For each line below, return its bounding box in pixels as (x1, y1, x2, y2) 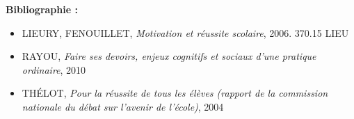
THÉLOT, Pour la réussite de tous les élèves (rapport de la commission (22, 86, 328, 100)
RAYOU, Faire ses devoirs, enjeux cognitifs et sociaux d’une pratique (22, 49, 316, 63)
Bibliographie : (6, 2, 78, 16)
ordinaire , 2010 (22, 62, 86, 77)
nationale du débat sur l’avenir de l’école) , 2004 (22, 99, 224, 113)
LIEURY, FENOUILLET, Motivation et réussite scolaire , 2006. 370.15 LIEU (22, 25, 349, 40)
